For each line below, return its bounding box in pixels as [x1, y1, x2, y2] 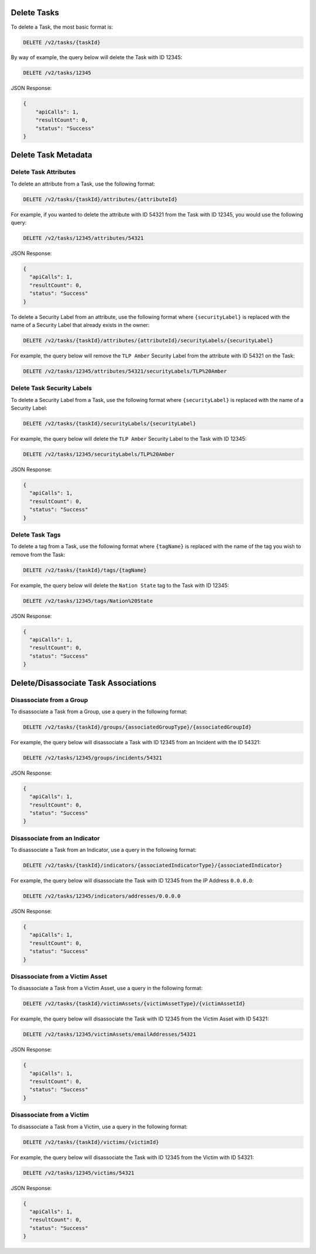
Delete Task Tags [11, 530, 61, 538]
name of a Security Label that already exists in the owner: [11, 322, 150, 328]
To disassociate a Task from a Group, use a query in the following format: [11, 708, 188, 715]
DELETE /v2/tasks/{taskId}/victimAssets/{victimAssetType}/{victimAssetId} [23, 1001, 246, 1007]
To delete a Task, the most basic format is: [11, 23, 114, 30]
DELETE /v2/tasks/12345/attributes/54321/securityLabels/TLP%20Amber [23, 367, 227, 375]
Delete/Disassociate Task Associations [11, 678, 157, 688]
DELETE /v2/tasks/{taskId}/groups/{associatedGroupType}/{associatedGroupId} [23, 723, 252, 730]
